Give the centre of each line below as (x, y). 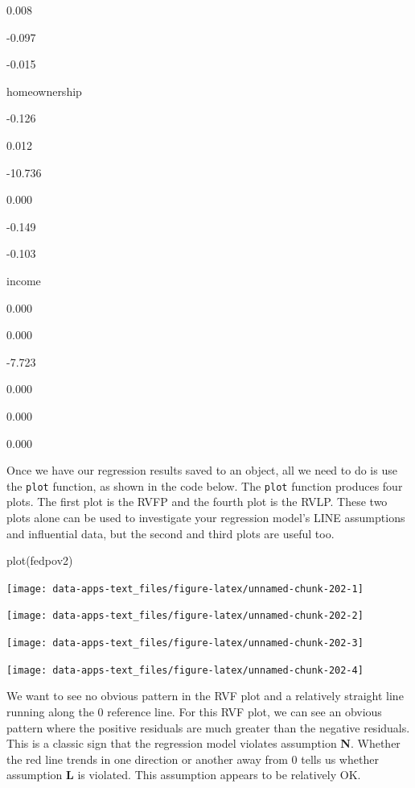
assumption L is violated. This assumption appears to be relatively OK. (184, 775)
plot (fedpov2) (40, 560)
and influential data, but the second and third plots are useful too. (171, 533)
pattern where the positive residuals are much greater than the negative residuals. (208, 727)
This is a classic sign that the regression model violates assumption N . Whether (203, 743)
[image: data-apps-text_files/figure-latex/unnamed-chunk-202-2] (185, 616)
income (24, 280)
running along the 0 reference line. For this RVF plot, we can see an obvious (194, 711)
